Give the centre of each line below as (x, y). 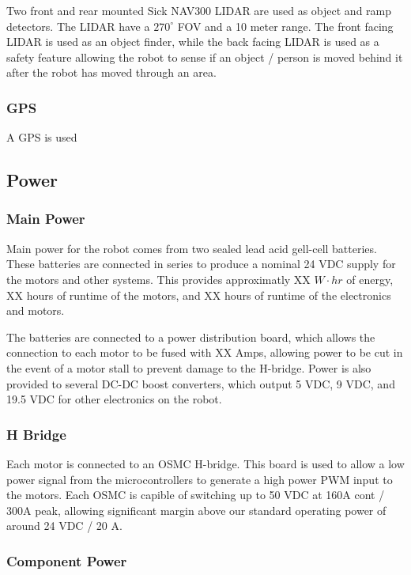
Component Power (67, 560)
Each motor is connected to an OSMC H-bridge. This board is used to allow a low (205, 463)
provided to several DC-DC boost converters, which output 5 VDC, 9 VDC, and (201, 383)
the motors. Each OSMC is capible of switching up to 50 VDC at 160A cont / (196, 495)
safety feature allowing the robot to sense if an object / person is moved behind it (205, 57)
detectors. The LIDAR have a (78, 26)
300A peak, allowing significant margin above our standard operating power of (196, 510)
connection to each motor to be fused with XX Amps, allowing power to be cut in (205, 352)
